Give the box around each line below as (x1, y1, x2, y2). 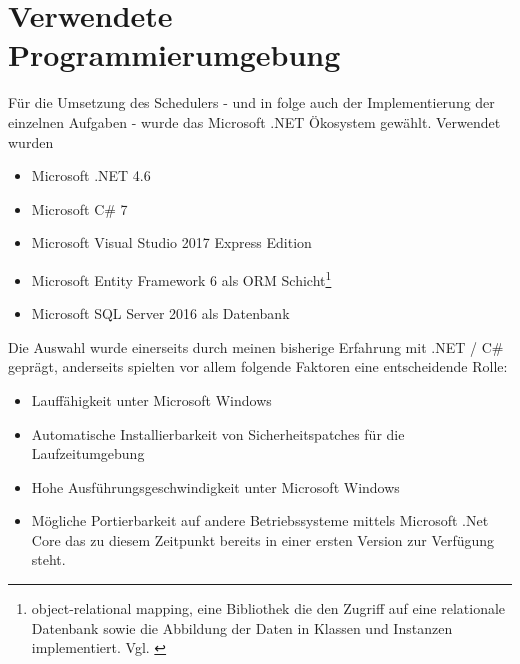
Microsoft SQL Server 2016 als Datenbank (31, 303, 290, 324)
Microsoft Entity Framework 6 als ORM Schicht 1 (31, 266, 332, 290)
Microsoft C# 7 (31, 198, 128, 219)
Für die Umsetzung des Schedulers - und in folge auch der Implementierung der (8, 92, 495, 113)
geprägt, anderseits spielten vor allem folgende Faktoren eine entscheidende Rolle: (8, 356, 508, 377)
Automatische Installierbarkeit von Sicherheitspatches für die (31, 423, 405, 444)
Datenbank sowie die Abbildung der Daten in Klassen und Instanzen (31, 617, 453, 638)
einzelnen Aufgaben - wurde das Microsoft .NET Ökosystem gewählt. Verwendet (8, 111, 501, 132)
